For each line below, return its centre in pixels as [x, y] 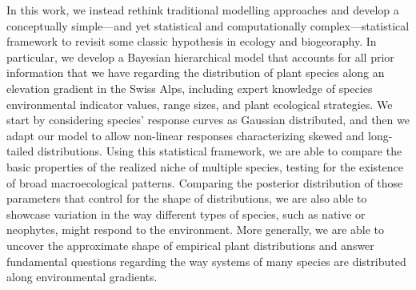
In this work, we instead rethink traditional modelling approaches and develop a [203, 10]
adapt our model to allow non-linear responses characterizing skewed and [186, 135]
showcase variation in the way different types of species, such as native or [186, 213]
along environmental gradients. [82, 277]
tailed [20, 151]
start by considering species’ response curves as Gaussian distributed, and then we [208, 120]
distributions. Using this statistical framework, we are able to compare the [220, 151]
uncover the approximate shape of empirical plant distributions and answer [190, 245]
